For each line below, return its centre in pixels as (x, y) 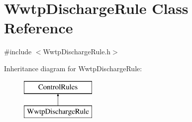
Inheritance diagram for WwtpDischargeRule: (73, 68)
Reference (39, 28)
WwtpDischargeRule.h (77, 52)
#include (18, 52)
